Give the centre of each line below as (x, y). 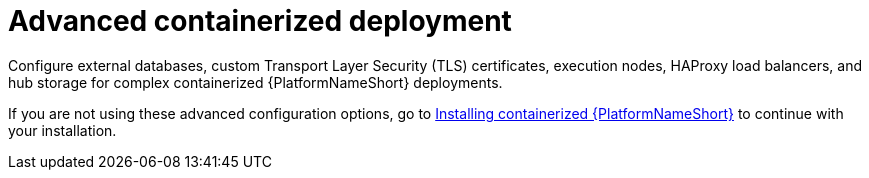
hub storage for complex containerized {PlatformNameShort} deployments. (255, 82)
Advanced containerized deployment (260, 21)
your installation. (62, 130)
